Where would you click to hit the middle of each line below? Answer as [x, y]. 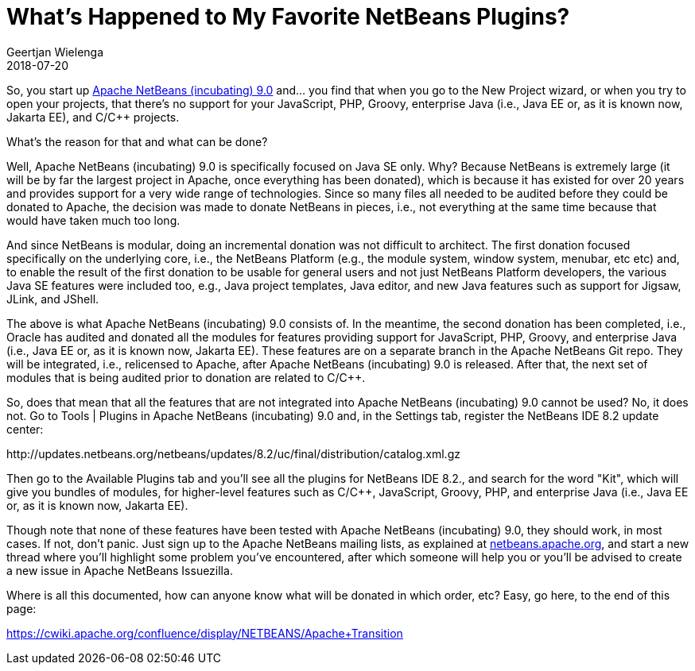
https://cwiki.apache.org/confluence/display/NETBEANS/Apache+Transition [205, 633]
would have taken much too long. [93, 220]
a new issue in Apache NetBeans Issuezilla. [120, 570]
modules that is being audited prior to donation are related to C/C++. [186, 377]
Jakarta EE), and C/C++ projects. [93, 117]
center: [25, 429]
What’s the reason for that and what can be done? [137, 141]
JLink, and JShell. [53, 299]
